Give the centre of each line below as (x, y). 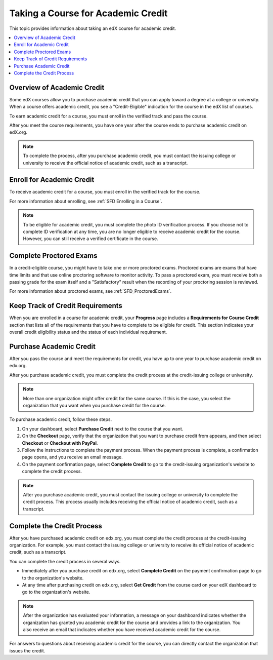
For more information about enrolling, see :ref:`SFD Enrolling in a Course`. (86, 201)
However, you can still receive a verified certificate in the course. (91, 239)
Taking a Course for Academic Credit (88, 13)
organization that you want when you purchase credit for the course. (95, 406)
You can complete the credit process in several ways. (65, 561)
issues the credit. (27, 650)
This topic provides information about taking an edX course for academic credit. (93, 28)
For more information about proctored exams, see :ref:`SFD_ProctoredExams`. (90, 291)
